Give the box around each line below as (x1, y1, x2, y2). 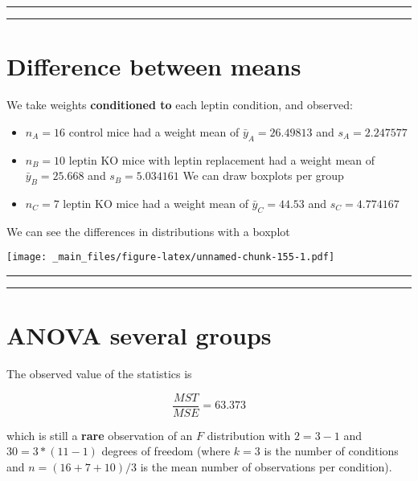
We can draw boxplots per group (182, 167, 344, 184)
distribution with (207, 426, 291, 443)
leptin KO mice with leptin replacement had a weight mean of (68, 151, 375, 168)
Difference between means (6, 50, 301, 83)
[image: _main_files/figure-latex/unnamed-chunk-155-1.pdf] (6, 251, 335, 263)
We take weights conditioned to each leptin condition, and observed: (6, 96, 353, 113)
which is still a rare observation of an (6, 426, 193, 443)
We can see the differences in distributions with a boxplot (6, 222, 290, 239)
